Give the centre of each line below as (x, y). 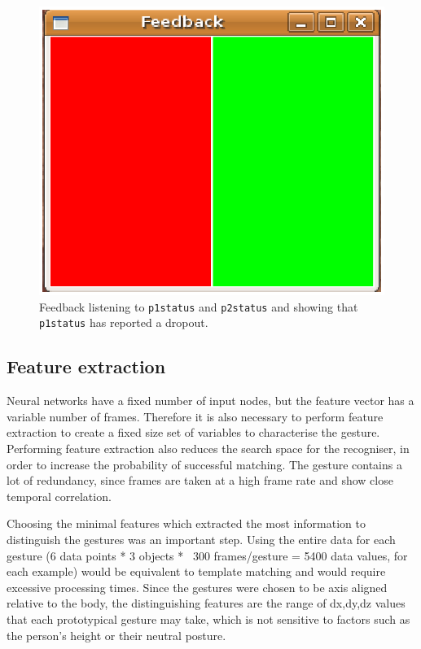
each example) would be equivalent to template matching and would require (196, 571)
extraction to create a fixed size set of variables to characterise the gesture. (193, 432)
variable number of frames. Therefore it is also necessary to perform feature (195, 416)
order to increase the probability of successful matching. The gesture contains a (204, 464)
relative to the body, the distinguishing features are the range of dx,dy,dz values (206, 603)
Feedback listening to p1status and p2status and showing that (199, 306)
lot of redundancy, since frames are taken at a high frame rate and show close (200, 480)
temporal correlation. (59, 496)
